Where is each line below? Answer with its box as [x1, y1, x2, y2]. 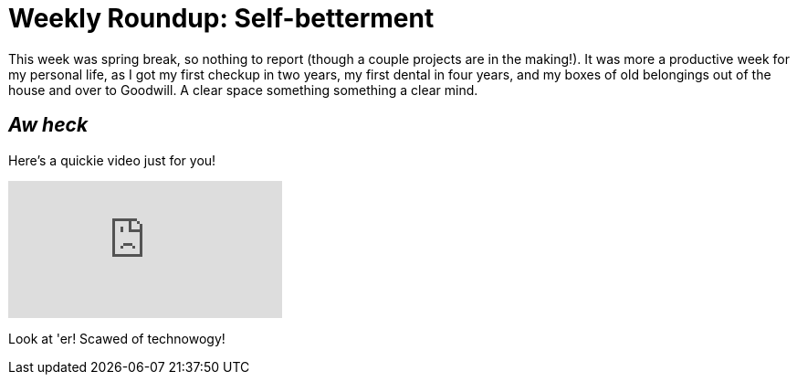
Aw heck [8, 113, 89, 137]
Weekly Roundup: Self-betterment [8, 3, 435, 34]
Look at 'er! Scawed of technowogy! [8, 330, 225, 346]
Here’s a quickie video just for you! [8, 152, 216, 168]
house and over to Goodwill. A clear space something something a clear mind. [8, 81, 478, 98]
